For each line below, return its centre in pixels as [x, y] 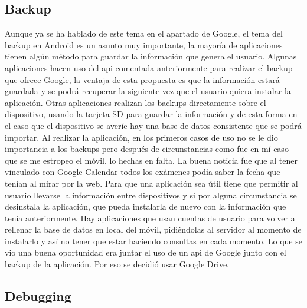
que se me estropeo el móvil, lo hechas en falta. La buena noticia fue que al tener [151, 160]
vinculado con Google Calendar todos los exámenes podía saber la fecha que [143, 172]
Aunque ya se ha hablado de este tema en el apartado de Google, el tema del [144, 33]
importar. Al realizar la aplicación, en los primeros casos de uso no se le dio [141, 137]
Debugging [38, 296]
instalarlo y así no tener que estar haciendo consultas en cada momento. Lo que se [153, 241]
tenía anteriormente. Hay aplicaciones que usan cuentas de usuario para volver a [150, 218]
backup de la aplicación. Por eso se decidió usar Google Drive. [117, 264]
